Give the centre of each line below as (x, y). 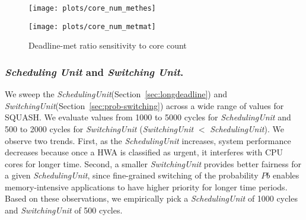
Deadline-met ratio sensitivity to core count (108, 45)
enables (286, 175)
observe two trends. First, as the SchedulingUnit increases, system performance (148, 140)
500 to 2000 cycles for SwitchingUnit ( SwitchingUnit (99, 128)
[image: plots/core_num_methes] (92, 8)
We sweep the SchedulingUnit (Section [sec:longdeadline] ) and (116, 94)
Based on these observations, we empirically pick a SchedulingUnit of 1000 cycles (151, 198)
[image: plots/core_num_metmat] (92, 26)
